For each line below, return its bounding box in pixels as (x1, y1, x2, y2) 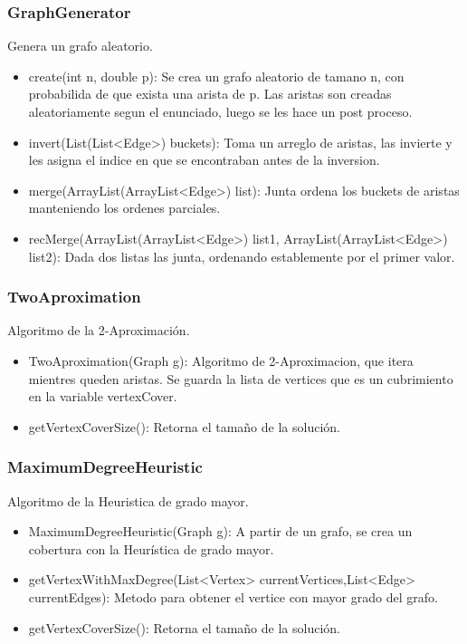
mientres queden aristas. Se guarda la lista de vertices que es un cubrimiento (28, 369, 453, 388)
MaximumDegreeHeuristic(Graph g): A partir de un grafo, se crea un (28, 522, 413, 541)
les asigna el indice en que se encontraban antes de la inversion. (28, 150, 380, 169)
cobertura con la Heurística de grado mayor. (28, 539, 274, 558)
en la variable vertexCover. (28, 387, 177, 406)
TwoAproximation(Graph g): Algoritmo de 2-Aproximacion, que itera (28, 351, 414, 370)
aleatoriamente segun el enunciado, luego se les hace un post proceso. (28, 102, 413, 120)
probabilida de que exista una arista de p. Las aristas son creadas (28, 84, 392, 103)
